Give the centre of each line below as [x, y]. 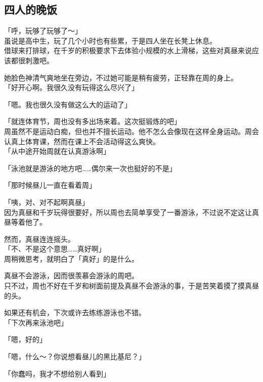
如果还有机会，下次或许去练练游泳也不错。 [75, 312]
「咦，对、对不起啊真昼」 [47, 202]
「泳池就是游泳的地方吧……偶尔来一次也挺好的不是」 [90, 168]
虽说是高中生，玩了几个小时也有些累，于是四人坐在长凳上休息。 [110, 40]
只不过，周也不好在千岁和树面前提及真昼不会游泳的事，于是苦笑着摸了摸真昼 [131, 286]
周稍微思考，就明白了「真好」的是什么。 [71, 258]
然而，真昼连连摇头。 [39, 239]
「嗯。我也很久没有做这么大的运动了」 [68, 104]
